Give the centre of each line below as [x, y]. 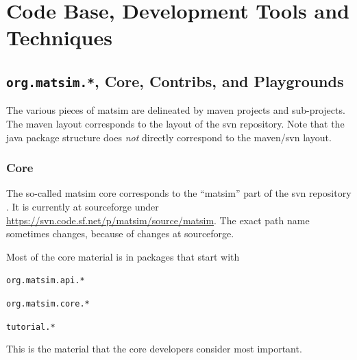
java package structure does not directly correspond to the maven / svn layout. [169, 137]
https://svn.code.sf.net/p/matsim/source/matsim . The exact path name [158, 220]
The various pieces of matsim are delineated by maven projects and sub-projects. [176, 110]
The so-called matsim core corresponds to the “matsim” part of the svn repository [179, 193]
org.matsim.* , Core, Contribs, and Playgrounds [175, 81]
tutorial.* [31, 327]
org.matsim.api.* [46, 281]
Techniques [59, 37]
